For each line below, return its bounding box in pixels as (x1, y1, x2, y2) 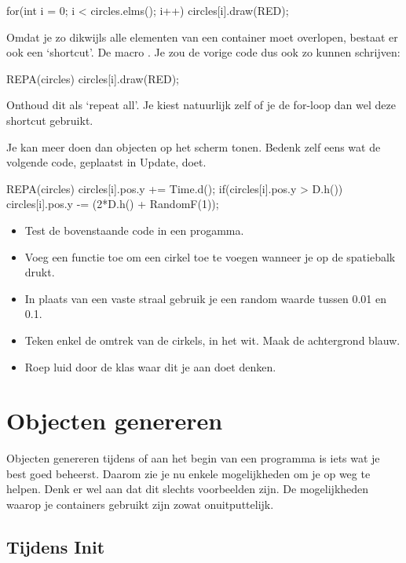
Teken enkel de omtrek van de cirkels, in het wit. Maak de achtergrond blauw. (24, 331, 401, 348)
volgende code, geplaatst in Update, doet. (6, 154, 207, 170)
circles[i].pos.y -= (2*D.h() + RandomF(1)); (6, 196, 219, 212)
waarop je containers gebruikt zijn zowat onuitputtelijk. (6, 496, 274, 512)
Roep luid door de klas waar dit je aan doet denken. (24, 358, 276, 375)
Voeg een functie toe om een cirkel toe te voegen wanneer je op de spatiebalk (24, 248, 396, 265)
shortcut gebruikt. (6, 112, 93, 128)
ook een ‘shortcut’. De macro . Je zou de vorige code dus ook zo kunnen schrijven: (6, 44, 401, 60)
